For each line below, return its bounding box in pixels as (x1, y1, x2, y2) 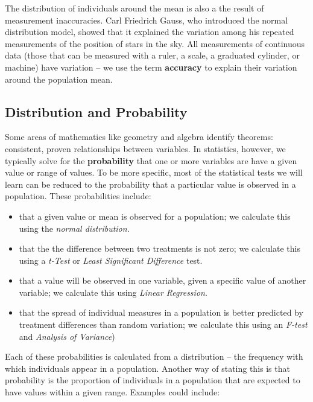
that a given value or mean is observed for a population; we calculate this (19, 209, 291, 222)
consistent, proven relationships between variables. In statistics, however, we (5, 142, 286, 155)
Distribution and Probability (5, 102, 188, 121)
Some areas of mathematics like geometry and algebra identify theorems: (5, 130, 273, 143)
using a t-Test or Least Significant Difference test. (19, 254, 203, 266)
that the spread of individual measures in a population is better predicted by (19, 306, 303, 319)
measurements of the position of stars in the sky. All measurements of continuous (5, 37, 305, 49)
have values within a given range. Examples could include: (5, 386, 220, 398)
